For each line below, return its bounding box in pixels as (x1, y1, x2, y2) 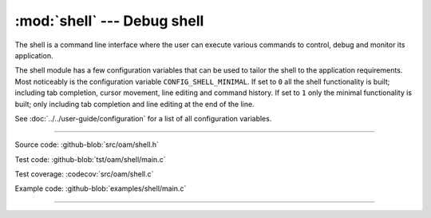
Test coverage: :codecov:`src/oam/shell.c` (14, 169, 154, 179)
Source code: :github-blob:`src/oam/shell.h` (14, 140, 160, 149)
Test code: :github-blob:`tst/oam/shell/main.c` (14, 154, 166, 164)
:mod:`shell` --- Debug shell (14, 12, 204, 30)
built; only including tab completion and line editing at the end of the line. (14, 99, 255, 109)
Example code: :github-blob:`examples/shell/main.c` (14, 184, 187, 193)
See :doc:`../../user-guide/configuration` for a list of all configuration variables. (14, 113, 272, 123)
